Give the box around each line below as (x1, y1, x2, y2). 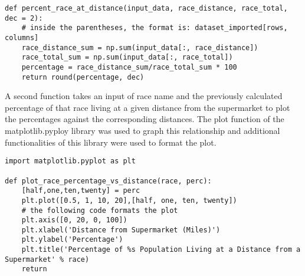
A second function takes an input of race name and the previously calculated (5, 90, 283, 102)
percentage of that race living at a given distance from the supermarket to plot (5, 101, 290, 113)
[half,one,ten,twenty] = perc (21, 186, 140, 195)
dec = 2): (5, 14, 43, 22)
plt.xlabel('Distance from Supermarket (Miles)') (21, 225, 221, 234)
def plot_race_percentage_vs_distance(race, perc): (5, 176, 212, 185)
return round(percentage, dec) (21, 73, 145, 81)
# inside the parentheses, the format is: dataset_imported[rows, (21, 24, 288, 32)
